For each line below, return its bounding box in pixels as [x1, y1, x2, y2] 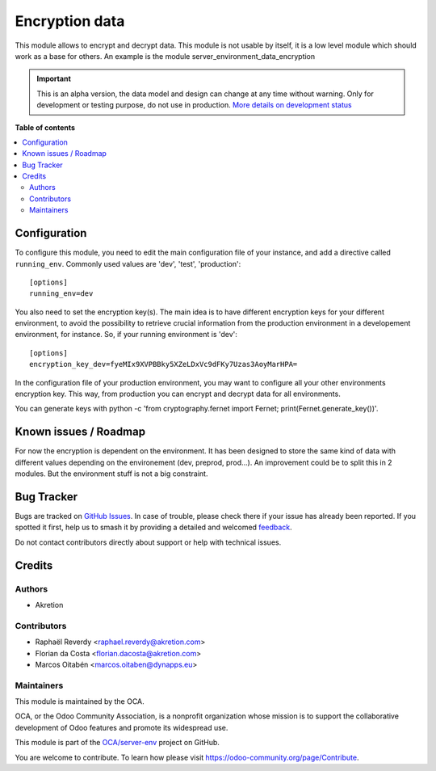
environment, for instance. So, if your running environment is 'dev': [15, 330, 238, 339]
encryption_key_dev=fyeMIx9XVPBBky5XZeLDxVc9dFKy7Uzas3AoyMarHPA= [29, 360, 298, 369]
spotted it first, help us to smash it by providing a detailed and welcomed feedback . [15, 522, 292, 533]
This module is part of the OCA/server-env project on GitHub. [15, 738, 220, 748]
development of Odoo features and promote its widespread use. [15, 723, 228, 732]
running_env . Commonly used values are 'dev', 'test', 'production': [15, 259, 241, 268]
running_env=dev [29, 289, 94, 298]
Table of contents [15, 122, 76, 133]
